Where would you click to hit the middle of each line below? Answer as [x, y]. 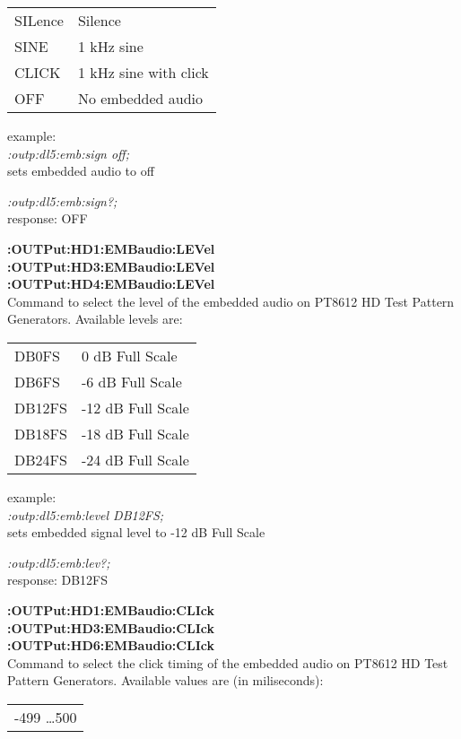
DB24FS [41, 459]
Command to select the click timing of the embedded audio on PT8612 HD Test [228, 662]
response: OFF [48, 218]
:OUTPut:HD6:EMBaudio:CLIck [111, 645]
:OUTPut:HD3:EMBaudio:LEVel [111, 266]
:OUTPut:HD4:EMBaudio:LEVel [111, 284]
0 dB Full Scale [129, 355]
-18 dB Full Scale [135, 433]
